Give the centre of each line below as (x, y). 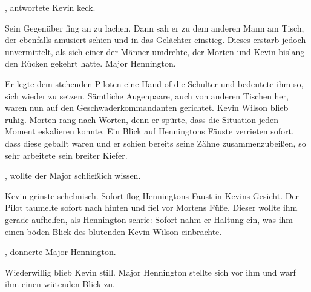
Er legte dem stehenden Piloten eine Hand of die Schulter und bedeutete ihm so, (154, 83)
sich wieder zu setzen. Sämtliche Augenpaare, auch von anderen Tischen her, (147, 95)
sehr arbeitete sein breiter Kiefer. (66, 155)
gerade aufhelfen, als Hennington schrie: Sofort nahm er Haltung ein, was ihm (149, 219)
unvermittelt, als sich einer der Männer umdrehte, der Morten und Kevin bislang (155, 51)
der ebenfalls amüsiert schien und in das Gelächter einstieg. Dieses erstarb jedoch (155, 40)
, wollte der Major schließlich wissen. (73, 175)
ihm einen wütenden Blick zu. (60, 284)
